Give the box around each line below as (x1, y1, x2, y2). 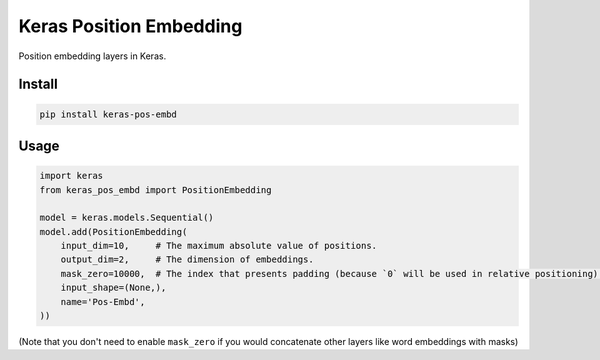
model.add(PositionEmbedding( (39, 226, 188, 237)
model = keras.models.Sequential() (39, 212, 214, 224)
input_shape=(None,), (60, 282, 167, 294)
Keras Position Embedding (18, 15, 243, 37)
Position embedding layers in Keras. (18, 50, 167, 62)
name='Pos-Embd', (60, 296, 146, 307)
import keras (39, 170, 104, 182)
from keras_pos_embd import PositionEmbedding (39, 184, 272, 195)
